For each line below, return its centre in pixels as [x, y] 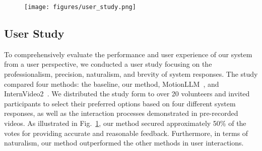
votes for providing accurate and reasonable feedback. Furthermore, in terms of [126, 133]
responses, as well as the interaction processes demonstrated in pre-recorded [121, 113]
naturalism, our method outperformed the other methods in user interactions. [124, 143]
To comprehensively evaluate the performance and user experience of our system [128, 54]
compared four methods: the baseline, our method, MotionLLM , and [112, 84]
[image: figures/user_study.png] [80, 7]
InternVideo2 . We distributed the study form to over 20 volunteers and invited [127, 94]
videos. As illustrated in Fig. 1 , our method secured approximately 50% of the [125, 123]
